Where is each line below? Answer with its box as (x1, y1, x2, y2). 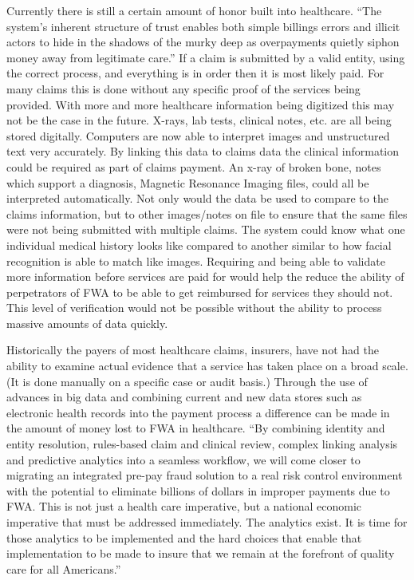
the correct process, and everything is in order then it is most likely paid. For (6, 65, 384, 81)
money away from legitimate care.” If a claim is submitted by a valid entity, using (6, 49, 405, 65)
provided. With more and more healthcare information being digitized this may (6, 96, 395, 112)
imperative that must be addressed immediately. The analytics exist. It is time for (6, 514, 408, 530)
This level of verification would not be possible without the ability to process (6, 299, 382, 316)
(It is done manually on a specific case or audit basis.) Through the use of (6, 373, 368, 389)
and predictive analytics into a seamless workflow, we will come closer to (6, 451, 361, 468)
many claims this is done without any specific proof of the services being (6, 80, 361, 97)
